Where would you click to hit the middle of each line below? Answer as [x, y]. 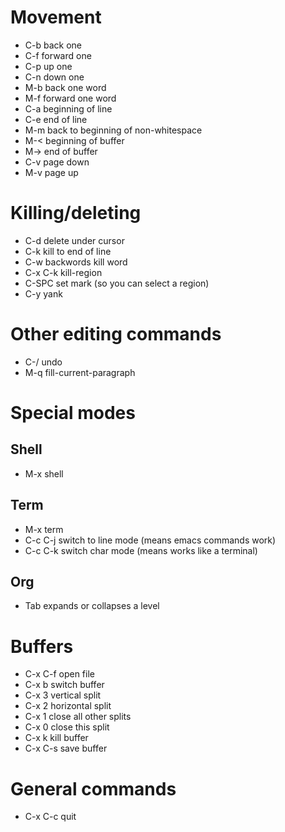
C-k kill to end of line [68, 251]
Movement [56, 17]
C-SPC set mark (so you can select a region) [117, 283]
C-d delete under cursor [74, 240]
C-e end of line [56, 119]
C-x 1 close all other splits [78, 717]
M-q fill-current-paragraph [80, 372]
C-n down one [54, 77]
